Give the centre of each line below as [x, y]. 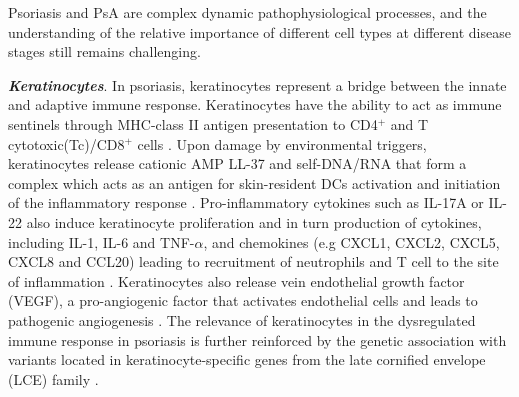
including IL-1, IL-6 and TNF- [101, 241]
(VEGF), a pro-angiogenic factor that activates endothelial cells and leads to [243, 300]
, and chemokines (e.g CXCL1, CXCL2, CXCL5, [351, 241]
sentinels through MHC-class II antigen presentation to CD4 [193, 123]
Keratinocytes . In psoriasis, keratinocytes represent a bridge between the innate [257, 84]
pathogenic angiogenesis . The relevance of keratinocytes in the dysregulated [242, 319]
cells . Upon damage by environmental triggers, [282, 143]
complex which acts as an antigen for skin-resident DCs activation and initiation [254, 182]
